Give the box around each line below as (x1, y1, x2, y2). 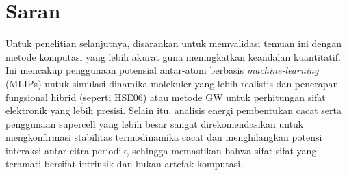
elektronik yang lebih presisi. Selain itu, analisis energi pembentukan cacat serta (5, 103, 342, 118)
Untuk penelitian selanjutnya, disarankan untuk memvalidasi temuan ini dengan (5, 36, 342, 51)
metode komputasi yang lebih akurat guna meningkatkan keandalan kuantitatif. (5, 49, 341, 64)
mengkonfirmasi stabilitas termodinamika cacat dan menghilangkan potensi (5, 130, 322, 144)
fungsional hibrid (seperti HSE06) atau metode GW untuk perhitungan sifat (5, 90, 326, 104)
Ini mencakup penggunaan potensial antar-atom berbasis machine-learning (5, 63, 319, 77)
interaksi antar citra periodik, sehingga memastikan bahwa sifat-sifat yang (5, 143, 317, 157)
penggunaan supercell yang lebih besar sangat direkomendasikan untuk (5, 116, 304, 131)
